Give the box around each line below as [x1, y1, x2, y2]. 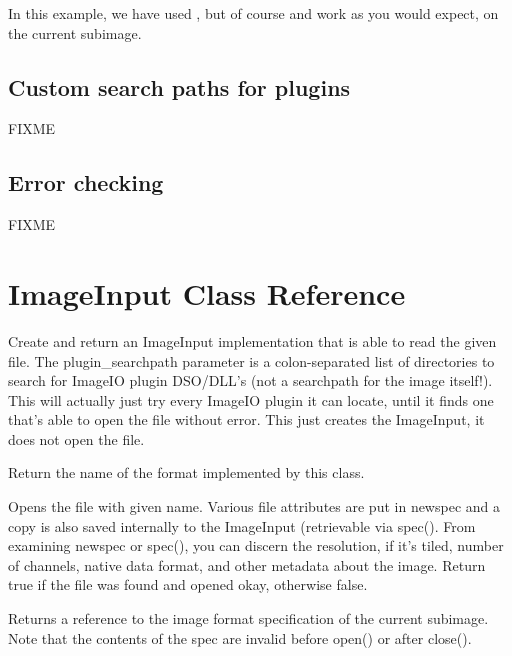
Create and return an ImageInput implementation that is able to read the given [8, 330, 497, 351]
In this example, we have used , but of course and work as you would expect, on [8, 3, 499, 23]
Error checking [8, 167, 164, 198]
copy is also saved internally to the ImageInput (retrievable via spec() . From [8, 515, 476, 536]
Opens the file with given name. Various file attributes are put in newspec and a [8, 496, 501, 517]
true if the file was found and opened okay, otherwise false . [8, 574, 368, 595]
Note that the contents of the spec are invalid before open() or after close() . [8, 627, 472, 648]
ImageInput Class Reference [8, 272, 406, 313]
